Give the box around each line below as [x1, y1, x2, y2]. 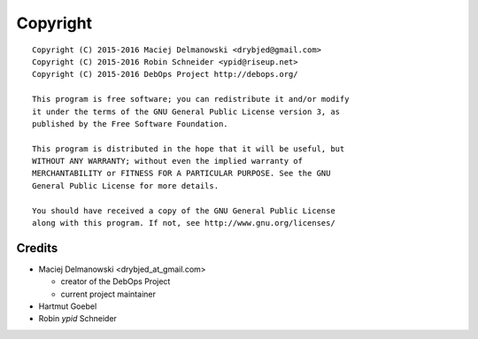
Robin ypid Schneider [38, 313, 117, 324]
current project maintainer [60, 289, 157, 299]
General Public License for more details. [32, 181, 220, 190]
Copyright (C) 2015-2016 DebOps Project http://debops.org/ [32, 69, 298, 80]
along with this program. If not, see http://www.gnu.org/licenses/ [32, 218, 335, 228]
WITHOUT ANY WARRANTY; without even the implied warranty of [32, 156, 303, 166]
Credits [16, 240, 58, 256]
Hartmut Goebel [38, 301, 97, 312]
